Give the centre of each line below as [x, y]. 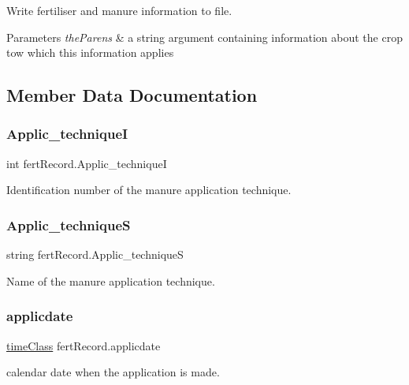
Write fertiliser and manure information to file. [119, 10]
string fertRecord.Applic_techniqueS [95, 254]
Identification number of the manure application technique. [149, 190]
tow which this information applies [90, 52]
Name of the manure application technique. [111, 280]
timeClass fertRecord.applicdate [84, 345]
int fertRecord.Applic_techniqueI [87, 163]
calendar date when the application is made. [113, 372]
